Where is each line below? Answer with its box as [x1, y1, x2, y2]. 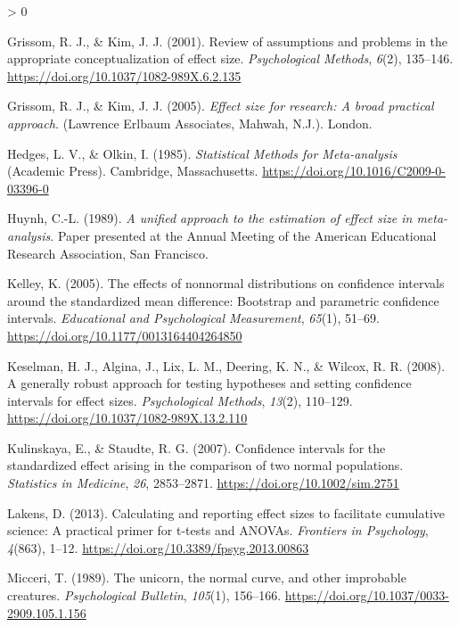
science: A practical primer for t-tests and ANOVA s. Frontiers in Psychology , [7, 521, 429, 540]
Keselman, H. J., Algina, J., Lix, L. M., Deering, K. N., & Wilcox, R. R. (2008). [7, 356, 446, 375]
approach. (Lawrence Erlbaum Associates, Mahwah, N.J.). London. [7, 113, 373, 132]
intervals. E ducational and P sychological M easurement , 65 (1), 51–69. [7, 309, 380, 327]
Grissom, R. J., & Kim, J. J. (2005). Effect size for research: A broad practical [7, 96, 434, 115]
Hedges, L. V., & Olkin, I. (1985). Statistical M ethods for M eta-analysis [7, 144, 398, 162]
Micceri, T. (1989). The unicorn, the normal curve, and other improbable [7, 568, 406, 587]
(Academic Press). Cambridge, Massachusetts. [7, 161, 258, 180]
